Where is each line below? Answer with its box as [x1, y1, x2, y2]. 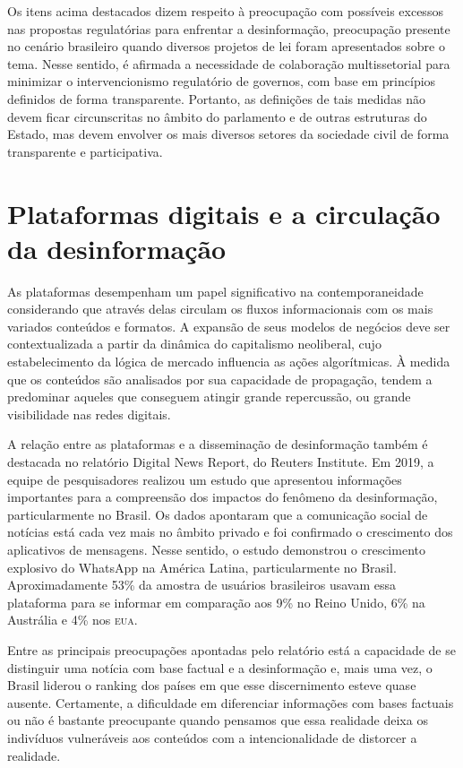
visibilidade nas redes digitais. [7, 404, 171, 423]
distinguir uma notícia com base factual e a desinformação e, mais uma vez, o [7, 658, 433, 677]
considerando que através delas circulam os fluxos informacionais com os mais [7, 299, 433, 318]
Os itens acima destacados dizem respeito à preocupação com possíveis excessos [7, 2, 443, 20]
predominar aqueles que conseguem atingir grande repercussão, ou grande [7, 387, 411, 406]
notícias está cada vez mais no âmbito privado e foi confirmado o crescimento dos [7, 522, 453, 541]
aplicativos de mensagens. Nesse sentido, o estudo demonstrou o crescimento [7, 539, 425, 558]
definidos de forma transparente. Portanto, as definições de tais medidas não [7, 89, 426, 108]
